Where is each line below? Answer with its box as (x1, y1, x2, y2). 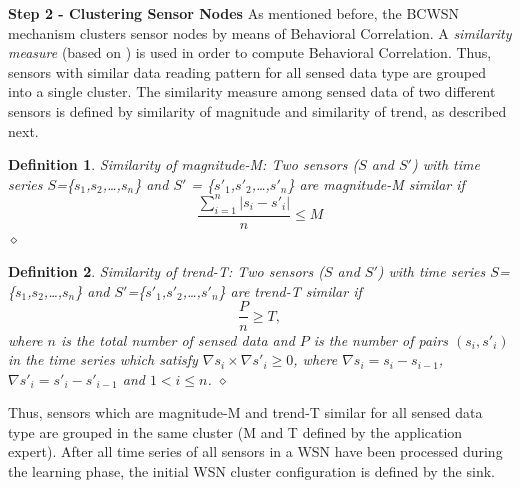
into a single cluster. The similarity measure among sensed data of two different (8, 81, 496, 102)
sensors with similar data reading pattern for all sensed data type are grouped (8, 61, 486, 82)
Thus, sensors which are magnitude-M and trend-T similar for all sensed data (8, 402, 483, 423)
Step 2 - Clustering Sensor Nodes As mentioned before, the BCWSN (8, 3, 460, 23)
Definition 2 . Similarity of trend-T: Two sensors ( (8, 261, 324, 282)
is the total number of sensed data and (60, 329, 295, 350)
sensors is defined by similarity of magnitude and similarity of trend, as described (8, 100, 507, 121)
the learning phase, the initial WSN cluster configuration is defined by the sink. (8, 461, 495, 482)
